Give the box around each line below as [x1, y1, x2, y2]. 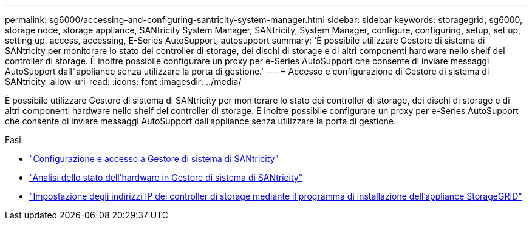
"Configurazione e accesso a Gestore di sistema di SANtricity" [29, 153, 279, 164]
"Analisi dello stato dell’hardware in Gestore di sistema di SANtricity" [29, 172, 303, 183]
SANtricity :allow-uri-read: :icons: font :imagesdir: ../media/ [5, 76, 242, 87]
